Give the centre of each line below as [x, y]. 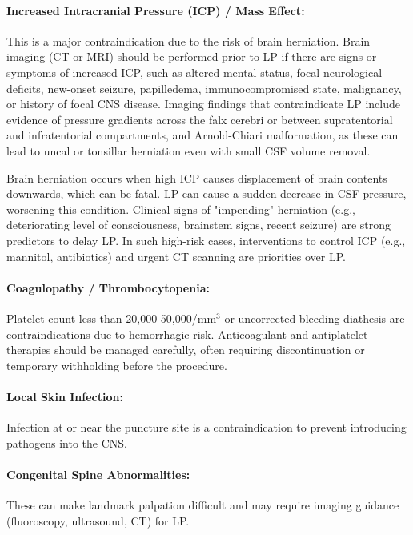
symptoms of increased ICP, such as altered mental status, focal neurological [194, 72]
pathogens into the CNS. [67, 442]
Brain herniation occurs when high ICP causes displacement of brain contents [197, 177]
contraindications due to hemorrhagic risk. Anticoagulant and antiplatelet [187, 334]
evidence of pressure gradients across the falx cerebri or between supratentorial [200, 119]
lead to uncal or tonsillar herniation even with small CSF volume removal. [188, 150]
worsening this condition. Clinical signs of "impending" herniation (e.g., [181, 209]
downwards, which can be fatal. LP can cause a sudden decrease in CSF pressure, [206, 193]
